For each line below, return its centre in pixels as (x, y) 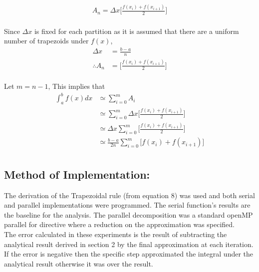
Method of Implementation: (77, 174)
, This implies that (77, 86)
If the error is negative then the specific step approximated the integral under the (129, 254)
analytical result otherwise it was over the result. (79, 263)
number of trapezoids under (46, 41)
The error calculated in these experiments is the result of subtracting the (116, 234)
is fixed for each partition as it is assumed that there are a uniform (136, 31)
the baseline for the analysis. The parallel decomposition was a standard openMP (129, 214)
